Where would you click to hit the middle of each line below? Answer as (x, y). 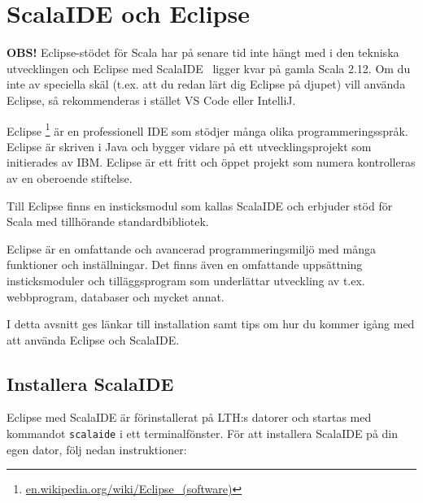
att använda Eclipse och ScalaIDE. (93, 339)
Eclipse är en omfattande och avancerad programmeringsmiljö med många (191, 248)
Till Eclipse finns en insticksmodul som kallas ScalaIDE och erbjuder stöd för (200, 205)
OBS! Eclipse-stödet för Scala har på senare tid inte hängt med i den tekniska (203, 52)
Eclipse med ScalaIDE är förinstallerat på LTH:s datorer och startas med (189, 417)
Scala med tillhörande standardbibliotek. (108, 221)
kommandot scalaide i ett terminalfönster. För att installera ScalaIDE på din (203, 434)
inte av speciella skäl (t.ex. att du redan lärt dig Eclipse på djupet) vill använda (206, 84)
